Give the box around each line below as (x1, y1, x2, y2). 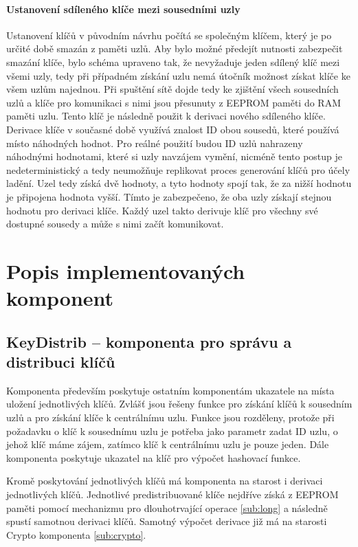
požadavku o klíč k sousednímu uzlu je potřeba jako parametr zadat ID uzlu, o (6, 423, 338, 438)
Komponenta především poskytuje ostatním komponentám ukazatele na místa (6, 383, 335, 397)
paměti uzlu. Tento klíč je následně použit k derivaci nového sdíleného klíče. (6, 109, 326, 123)
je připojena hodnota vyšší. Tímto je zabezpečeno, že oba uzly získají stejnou (6, 189, 332, 203)
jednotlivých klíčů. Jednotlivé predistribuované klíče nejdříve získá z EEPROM (6, 487, 339, 502)
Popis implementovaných (6, 256, 245, 284)
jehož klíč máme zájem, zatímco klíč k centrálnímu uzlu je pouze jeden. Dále (6, 437, 329, 451)
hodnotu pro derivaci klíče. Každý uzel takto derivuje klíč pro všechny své (6, 203, 318, 217)
